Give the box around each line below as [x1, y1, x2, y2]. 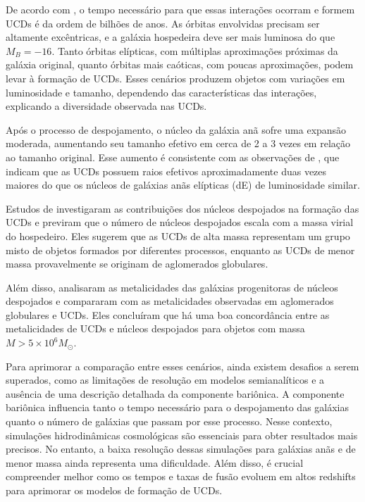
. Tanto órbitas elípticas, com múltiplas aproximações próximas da [51, 43, 338, 58]
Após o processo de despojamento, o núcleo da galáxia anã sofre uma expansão [6, 122, 347, 137]
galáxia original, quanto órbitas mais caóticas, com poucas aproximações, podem [6, 57, 354, 72]
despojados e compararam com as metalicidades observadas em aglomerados [6, 294, 334, 308]
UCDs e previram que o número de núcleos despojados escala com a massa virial [6, 215, 354, 230]
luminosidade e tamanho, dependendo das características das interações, [6, 84, 317, 99]
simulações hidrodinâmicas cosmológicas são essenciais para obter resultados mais [6, 427, 358, 442]
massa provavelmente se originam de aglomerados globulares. [6, 256, 268, 271]
